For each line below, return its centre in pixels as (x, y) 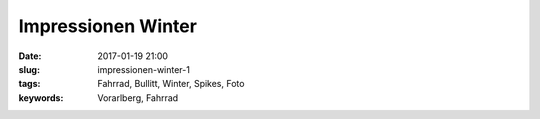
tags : (29, 84)
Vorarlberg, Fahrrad (138, 97)
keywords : (41, 97)
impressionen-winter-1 (143, 69)
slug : (29, 69)
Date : (30, 56)
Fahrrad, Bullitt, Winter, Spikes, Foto (171, 84)
